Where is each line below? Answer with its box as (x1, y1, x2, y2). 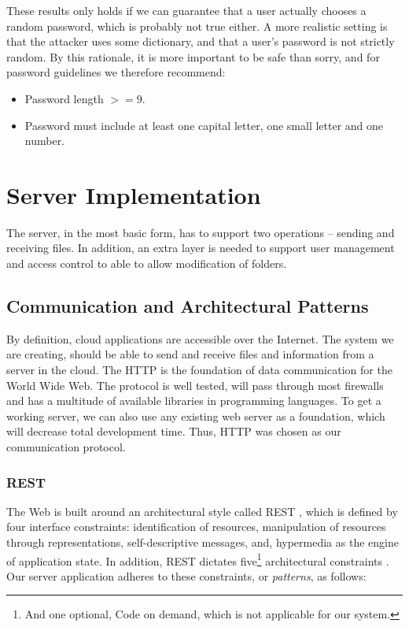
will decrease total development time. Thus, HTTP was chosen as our (6, 423, 341, 440)
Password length (24, 90, 104, 106)
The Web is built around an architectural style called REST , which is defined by (6, 503, 398, 519)
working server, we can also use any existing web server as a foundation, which (6, 407, 385, 424)
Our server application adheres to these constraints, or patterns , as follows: (6, 567, 367, 584)
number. (24, 132, 65, 149)
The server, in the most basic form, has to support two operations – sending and (6, 224, 395, 240)
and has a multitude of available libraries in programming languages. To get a (6, 392, 381, 409)
